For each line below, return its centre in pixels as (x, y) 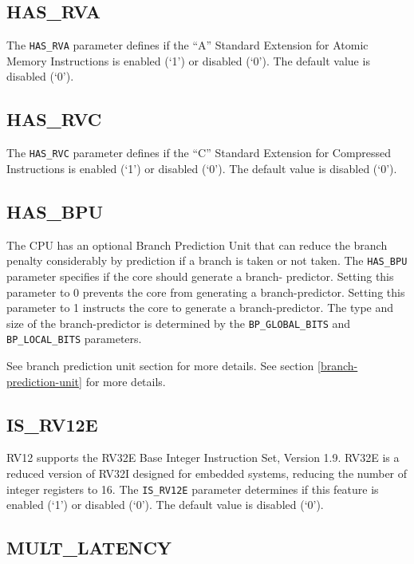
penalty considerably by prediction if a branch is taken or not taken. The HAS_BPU (207, 260)
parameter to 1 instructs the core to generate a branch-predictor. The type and (200, 308)
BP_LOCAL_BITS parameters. (74, 339)
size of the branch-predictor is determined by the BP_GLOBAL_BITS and (179, 323)
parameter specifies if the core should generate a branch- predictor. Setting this (200, 276)
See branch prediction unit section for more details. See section (160, 366)
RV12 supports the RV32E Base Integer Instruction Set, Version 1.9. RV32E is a (203, 458)
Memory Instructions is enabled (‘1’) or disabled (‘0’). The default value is (188, 60)
